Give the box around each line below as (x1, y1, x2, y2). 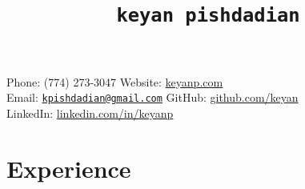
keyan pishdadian (116, 4, 300, 27)
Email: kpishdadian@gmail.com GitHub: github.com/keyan (6, 89, 299, 106)
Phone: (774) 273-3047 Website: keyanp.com (6, 73, 223, 90)
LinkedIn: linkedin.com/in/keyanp (6, 104, 174, 121)
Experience (6, 151, 131, 184)
